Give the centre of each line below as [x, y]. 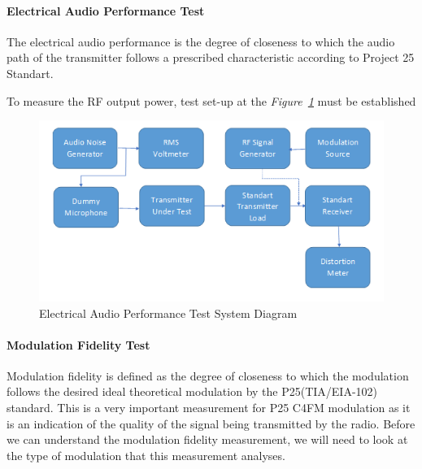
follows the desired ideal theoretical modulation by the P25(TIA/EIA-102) [192, 391]
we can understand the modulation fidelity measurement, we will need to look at [207, 439]
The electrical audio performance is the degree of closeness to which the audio [201, 41]
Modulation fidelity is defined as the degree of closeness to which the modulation [208, 375]
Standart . [30, 73]
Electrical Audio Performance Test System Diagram [168, 313]
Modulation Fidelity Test [78, 344]
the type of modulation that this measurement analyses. [146, 455]
